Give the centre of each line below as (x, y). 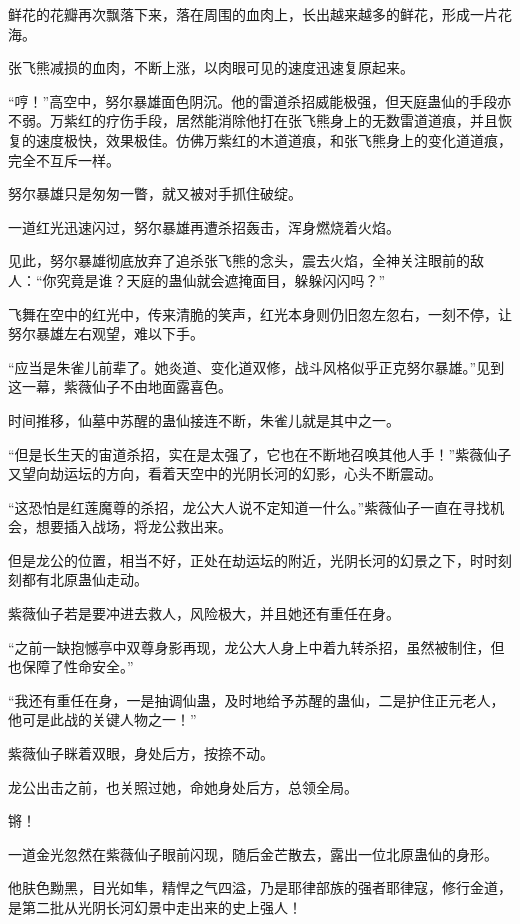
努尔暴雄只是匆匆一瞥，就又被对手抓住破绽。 (155, 193)
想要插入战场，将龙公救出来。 (133, 526)
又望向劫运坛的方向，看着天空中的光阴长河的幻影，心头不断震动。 (225, 473)
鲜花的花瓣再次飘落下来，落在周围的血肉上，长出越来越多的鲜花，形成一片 (253, 14)
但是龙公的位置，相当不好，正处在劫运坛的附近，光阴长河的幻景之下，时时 (253, 559)
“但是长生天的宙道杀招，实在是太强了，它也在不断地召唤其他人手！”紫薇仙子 (260, 453)
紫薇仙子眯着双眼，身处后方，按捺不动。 (141, 753)
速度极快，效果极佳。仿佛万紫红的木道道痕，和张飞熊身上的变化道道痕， (273, 139)
